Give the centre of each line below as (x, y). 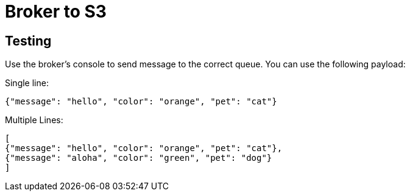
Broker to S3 (56, 12)
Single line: (27, 83)
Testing (28, 41)
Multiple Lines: (34, 120)
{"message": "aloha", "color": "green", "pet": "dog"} (139, 158)
